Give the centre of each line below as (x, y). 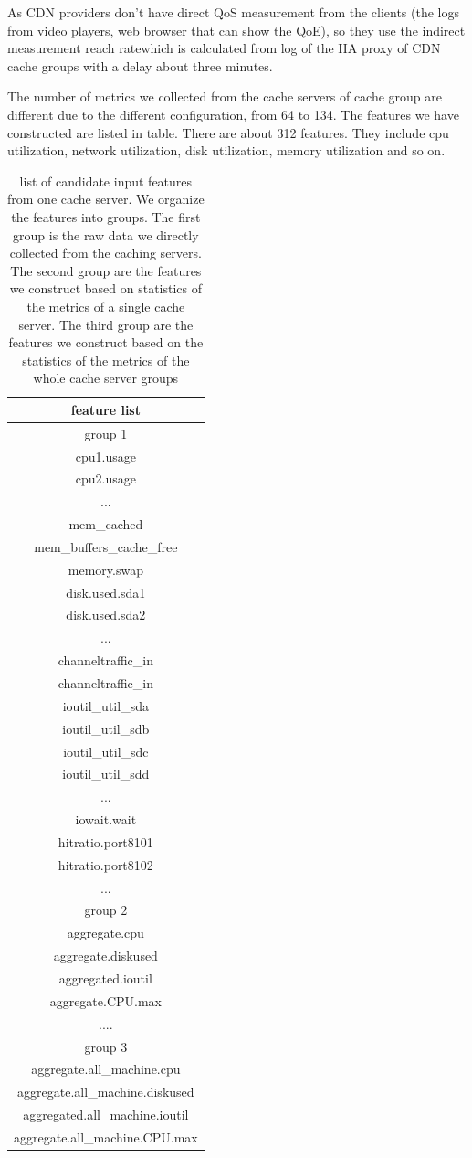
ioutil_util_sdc (106, 751)
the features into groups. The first (106, 216)
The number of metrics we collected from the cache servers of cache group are (225, 96)
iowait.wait (106, 819)
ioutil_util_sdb (106, 728)
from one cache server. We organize (106, 199)
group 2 (106, 910)
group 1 (106, 433)
